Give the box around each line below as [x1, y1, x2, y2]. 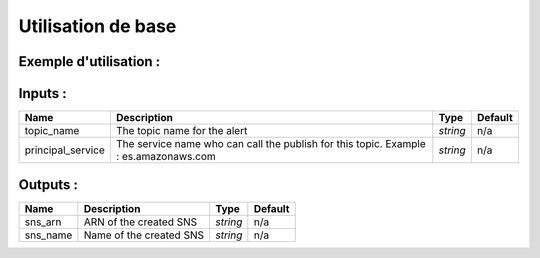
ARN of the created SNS [83, 215, 198, 229]
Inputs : [18, 85, 67, 102]
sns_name [24, 228, 73, 242]
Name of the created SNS [83, 228, 205, 242]
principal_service [24, 143, 105, 157]
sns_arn [24, 215, 62, 229]
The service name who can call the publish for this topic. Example [116, 137, 426, 151]
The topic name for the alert [116, 124, 248, 138]
